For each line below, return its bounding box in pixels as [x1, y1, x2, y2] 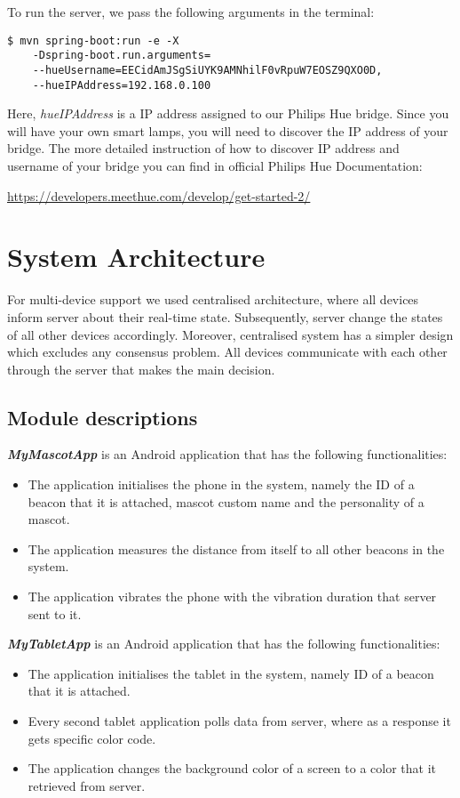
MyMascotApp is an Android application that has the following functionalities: [7, 445, 448, 463]
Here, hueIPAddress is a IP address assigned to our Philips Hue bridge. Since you [7, 104, 449, 123]
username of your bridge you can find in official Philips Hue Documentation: [7, 157, 423, 174]
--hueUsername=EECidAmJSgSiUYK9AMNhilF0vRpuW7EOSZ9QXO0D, [32, 63, 383, 77]
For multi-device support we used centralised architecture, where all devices [7, 290, 419, 309]
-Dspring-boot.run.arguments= [32, 49, 211, 62]
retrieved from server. [28, 776, 146, 794]
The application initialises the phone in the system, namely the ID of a [28, 475, 415, 494]
